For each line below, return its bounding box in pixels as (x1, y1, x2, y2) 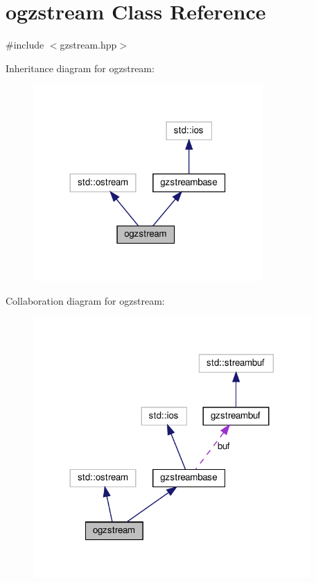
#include (6, 37, 44, 52)
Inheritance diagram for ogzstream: (6, 60, 155, 75)
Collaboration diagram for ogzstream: (6, 293, 165, 307)
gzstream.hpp (60, 37, 117, 52)
